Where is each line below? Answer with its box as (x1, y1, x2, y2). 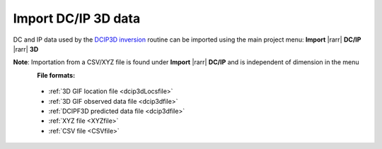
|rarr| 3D (13, 44, 39, 53)
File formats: (37, 71, 76, 79)
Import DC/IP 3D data (13, 11, 141, 26)
